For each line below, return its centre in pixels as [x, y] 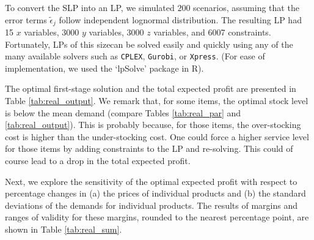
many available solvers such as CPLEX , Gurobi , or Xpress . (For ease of [135, 56]
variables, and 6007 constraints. [212, 32]
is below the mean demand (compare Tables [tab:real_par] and [123, 112]
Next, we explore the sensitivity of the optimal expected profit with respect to [151, 181]
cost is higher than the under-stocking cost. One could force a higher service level [157, 136]
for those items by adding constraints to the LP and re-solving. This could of [149, 148]
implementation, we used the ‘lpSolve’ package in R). [104, 68]
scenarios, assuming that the [246, 7]
